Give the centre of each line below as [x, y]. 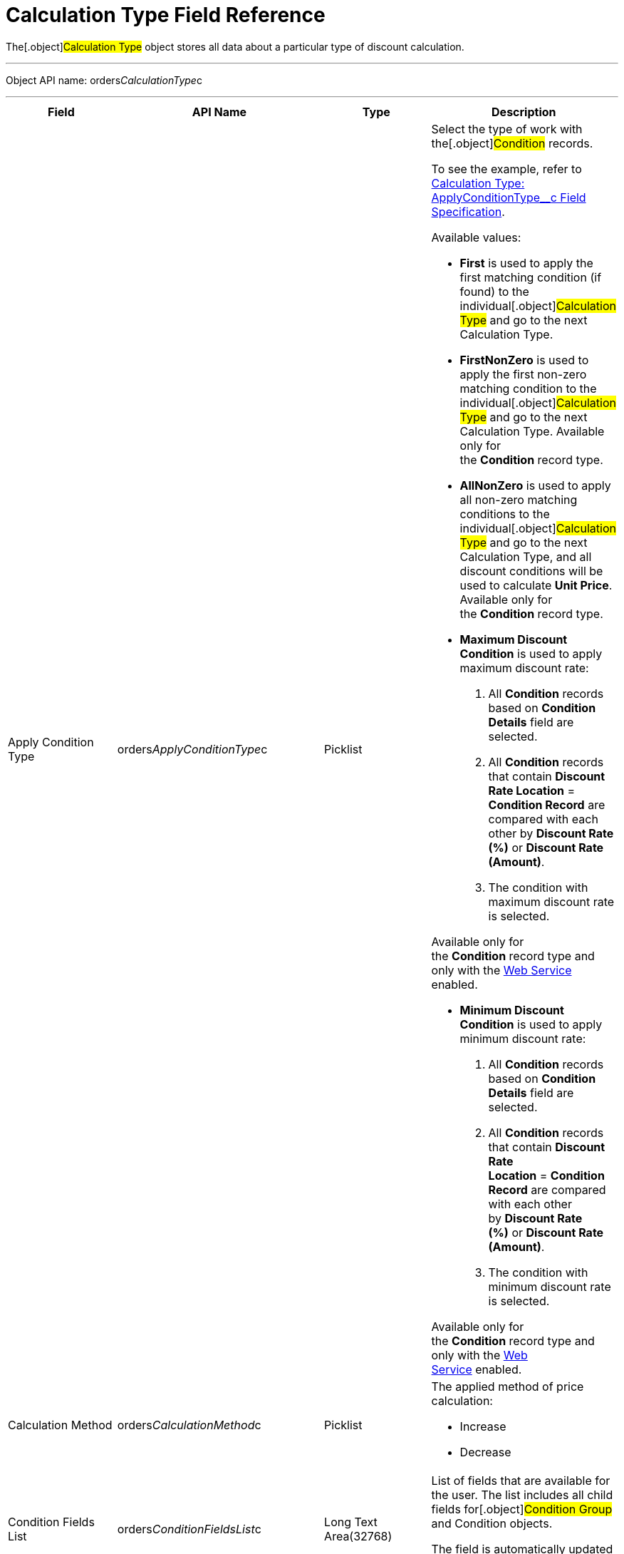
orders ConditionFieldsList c [189, 1529]
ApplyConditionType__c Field [509, 197]
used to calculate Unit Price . [536, 585]
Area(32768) [358, 1536]
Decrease [485, 1452]
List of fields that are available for [521, 1480]
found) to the [494, 291]
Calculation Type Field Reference [166, 15]
